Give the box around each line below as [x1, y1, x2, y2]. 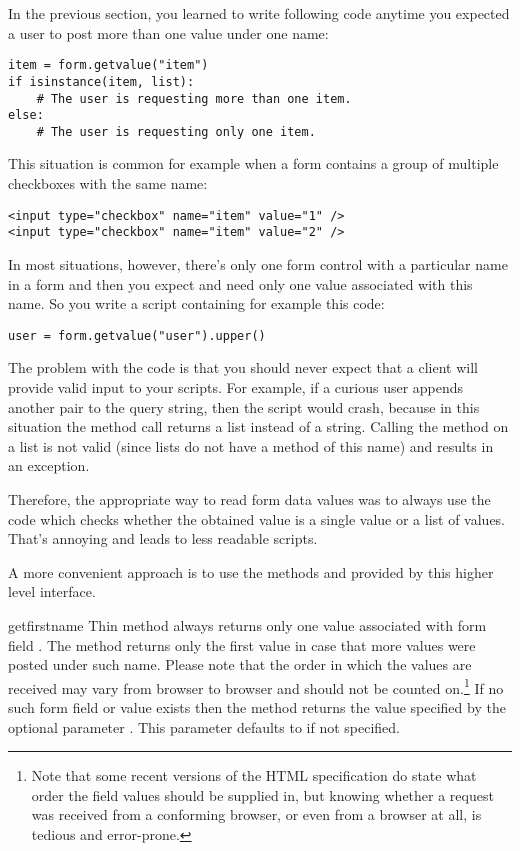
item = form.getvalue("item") [8, 58, 209, 73]
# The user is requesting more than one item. [36, 91, 352, 106]
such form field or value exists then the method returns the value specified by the [8, 696, 506, 717]
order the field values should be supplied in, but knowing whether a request [31, 784, 494, 805]
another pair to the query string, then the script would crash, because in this [8, 396, 480, 417]
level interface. [8, 581, 96, 602]
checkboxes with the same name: [8, 173, 208, 194]
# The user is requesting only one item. [36, 124, 316, 139]
